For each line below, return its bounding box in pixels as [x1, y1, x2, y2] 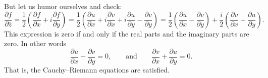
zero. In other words [4, 38, 67, 48]
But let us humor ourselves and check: [4, 1, 122, 11]
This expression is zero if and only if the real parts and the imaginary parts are [4, 28, 249, 38]
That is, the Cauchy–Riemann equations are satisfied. [4, 64, 170, 74]
